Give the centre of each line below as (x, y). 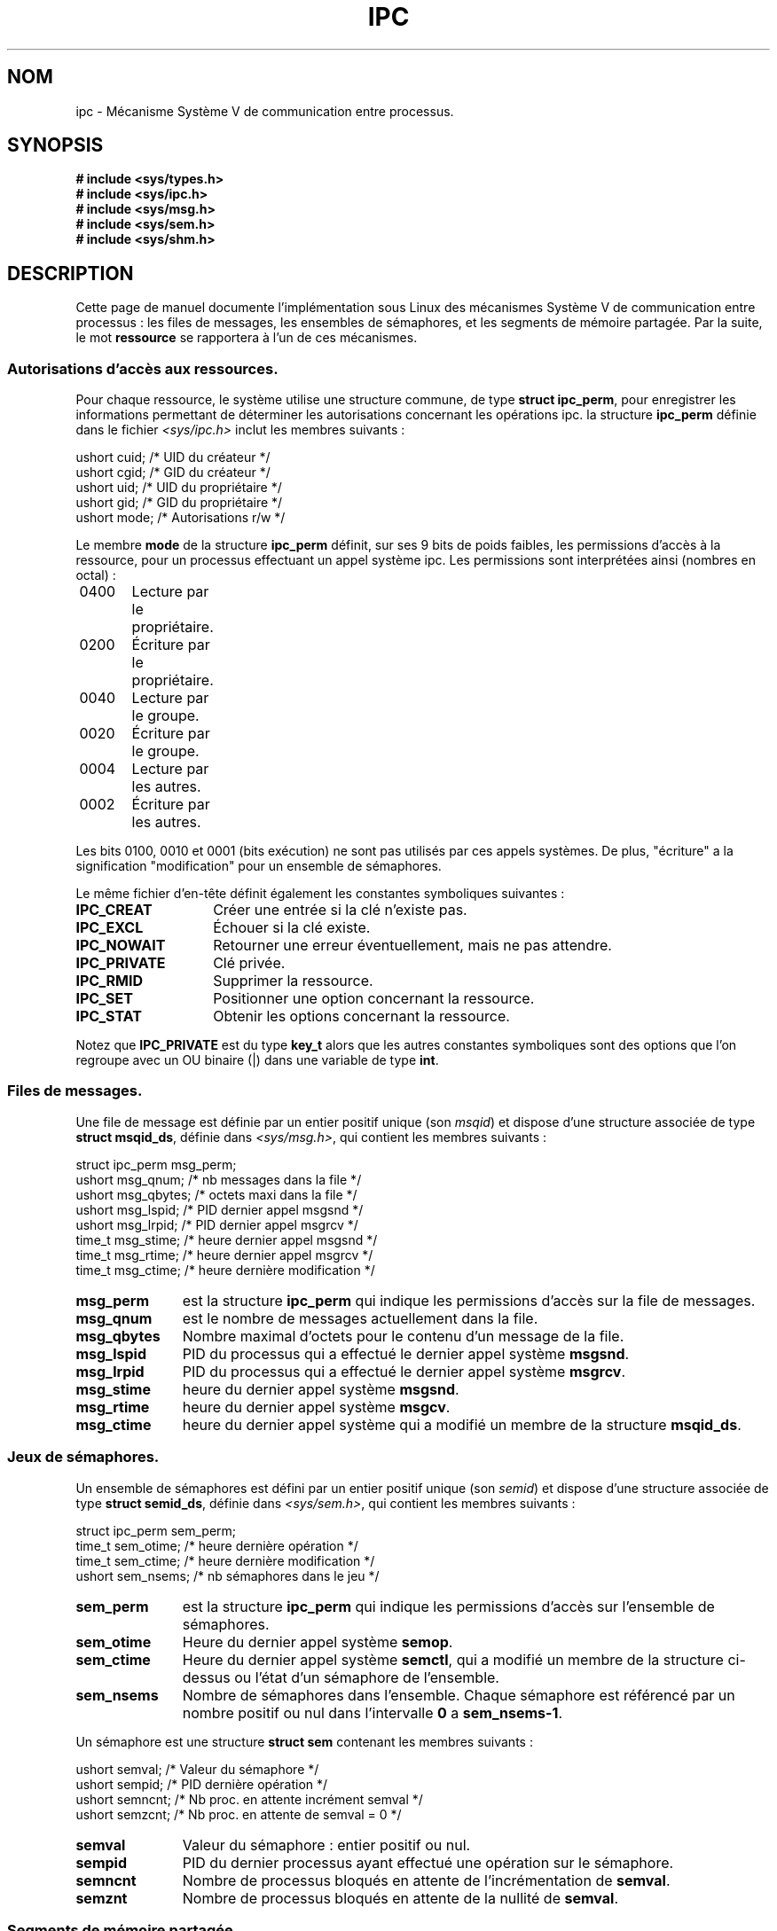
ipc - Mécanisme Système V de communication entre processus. (265, 111)
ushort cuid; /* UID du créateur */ (173, 457)
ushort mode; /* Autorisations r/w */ (181, 518)
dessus (206, 1677)
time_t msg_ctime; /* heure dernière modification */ (225, 1270)
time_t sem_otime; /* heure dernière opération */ (217, 1545)
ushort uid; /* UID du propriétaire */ (179, 488)
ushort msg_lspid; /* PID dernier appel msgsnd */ (220, 1209)
